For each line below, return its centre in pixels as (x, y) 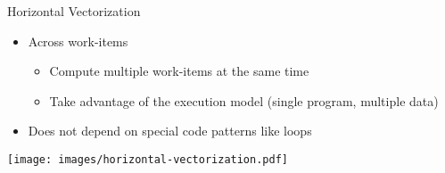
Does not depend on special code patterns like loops (170, 131)
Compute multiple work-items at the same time (179, 71)
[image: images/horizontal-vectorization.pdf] (148, 159)
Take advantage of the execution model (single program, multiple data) (244, 100)
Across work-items (78, 41)
